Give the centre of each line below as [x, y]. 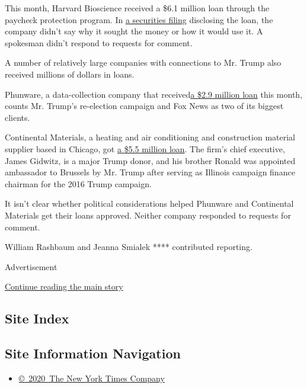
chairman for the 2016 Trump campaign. [78, 183]
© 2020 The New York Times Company [92, 378]
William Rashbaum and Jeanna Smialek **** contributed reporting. [129, 247]
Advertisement [31, 266]
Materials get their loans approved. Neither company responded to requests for [148, 215]
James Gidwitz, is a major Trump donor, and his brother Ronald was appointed [150, 160]
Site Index [37, 318]
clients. [17, 117]
